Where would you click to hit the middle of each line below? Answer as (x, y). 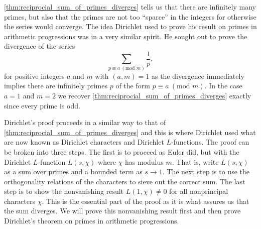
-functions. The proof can (210, 142)
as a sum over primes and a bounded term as (73, 171)
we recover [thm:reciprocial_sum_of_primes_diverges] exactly (155, 95)
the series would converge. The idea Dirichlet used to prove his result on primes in (130, 26)
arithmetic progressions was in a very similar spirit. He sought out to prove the (126, 36)
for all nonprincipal (199, 191)
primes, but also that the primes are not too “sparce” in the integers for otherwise (130, 16)
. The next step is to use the (206, 171)
